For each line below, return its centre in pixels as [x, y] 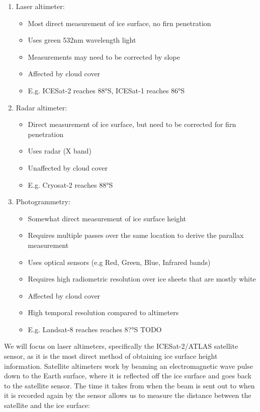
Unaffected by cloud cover [68, 167]
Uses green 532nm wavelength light [82, 40]
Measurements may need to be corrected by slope [104, 56]
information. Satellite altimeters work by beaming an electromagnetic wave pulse [128, 366]
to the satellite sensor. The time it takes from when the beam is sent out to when [129, 385]
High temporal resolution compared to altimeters [103, 312]
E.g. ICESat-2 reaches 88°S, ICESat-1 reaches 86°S [106, 90]
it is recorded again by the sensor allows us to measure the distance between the [128, 395]
